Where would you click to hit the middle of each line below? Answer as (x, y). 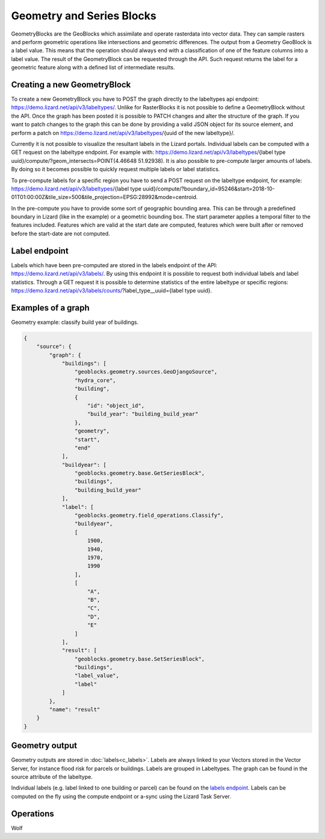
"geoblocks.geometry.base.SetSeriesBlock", (140, 659)
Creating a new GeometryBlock (71, 84)
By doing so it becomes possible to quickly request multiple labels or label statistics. (116, 169)
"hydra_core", (95, 380)
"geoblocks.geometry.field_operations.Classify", (149, 515)
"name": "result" (75, 710)
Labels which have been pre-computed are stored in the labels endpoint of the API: (114, 265)
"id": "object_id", (116, 405)
